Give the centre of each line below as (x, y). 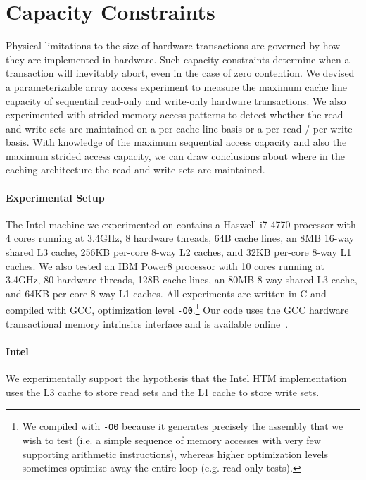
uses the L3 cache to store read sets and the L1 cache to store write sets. (163, 392)
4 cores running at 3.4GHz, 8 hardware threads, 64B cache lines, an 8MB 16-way (180, 238)
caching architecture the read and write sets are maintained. (135, 170)
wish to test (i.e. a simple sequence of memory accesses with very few (171, 439)
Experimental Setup (55, 197)
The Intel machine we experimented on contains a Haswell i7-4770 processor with (181, 224)
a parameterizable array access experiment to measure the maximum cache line (176, 86)
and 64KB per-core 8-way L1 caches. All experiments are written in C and (166, 293)
